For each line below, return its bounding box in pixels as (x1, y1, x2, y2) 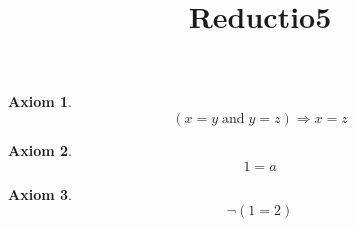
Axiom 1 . (8, 91, 72, 112)
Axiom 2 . (8, 139, 72, 160)
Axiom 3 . (8, 183, 72, 204)
